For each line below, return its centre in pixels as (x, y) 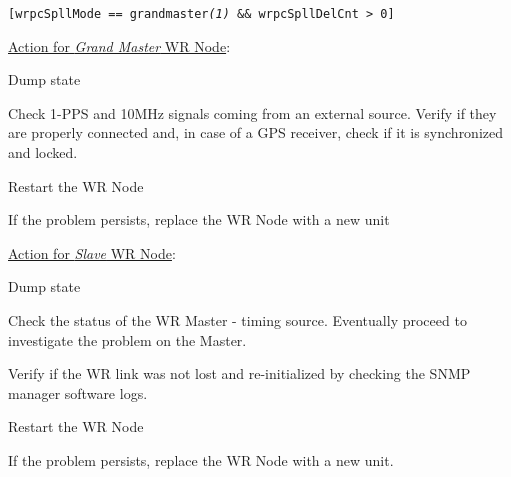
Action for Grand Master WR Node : (119, 45)
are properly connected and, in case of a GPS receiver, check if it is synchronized (256, 132)
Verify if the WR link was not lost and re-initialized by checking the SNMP (239, 373)
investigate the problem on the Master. (127, 339)
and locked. (43, 152)
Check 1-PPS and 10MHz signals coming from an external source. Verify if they (252, 112)
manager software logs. (78, 392)
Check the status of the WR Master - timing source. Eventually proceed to (237, 320)
